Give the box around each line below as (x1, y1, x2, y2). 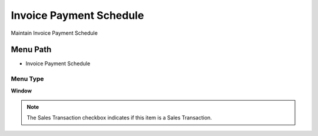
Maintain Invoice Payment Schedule (11, 29, 98, 37)
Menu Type (11, 75, 44, 83)
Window (11, 87, 32, 94)
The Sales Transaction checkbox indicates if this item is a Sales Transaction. (26, 114, 212, 121)
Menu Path (11, 45, 52, 55)
